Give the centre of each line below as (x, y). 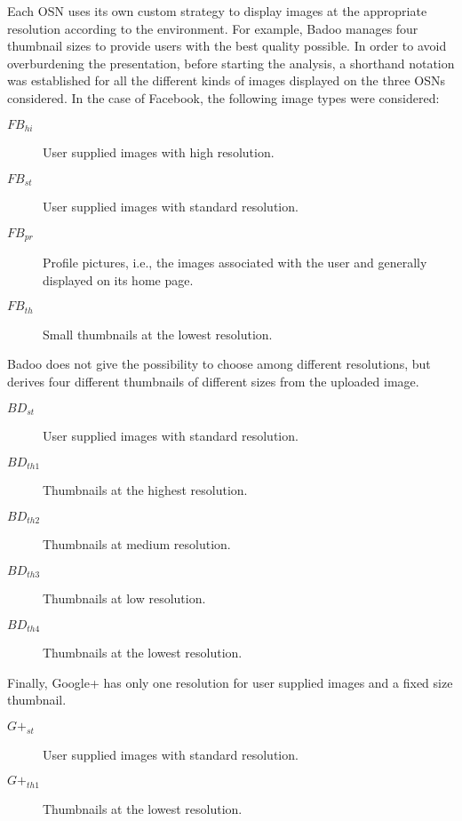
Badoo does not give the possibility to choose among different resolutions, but (219, 364)
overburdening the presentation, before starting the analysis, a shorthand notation (231, 63)
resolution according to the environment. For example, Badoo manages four (213, 28)
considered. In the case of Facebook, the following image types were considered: (223, 97)
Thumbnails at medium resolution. (137, 544)
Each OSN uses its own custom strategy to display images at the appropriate (217, 11)
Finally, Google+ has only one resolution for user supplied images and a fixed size (230, 682)
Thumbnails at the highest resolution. (145, 490)
